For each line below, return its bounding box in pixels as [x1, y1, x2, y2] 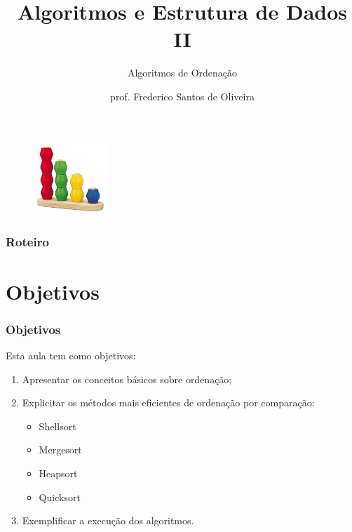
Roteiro [6, 233, 49, 251]
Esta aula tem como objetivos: [6, 347, 136, 362]
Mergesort [39, 442, 82, 457]
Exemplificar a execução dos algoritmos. [22, 513, 194, 528]
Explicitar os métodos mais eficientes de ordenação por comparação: [22, 395, 315, 410]
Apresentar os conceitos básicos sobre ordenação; [22, 371, 232, 386]
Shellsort [39, 418, 76, 433]
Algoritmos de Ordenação [127, 65, 238, 80]
